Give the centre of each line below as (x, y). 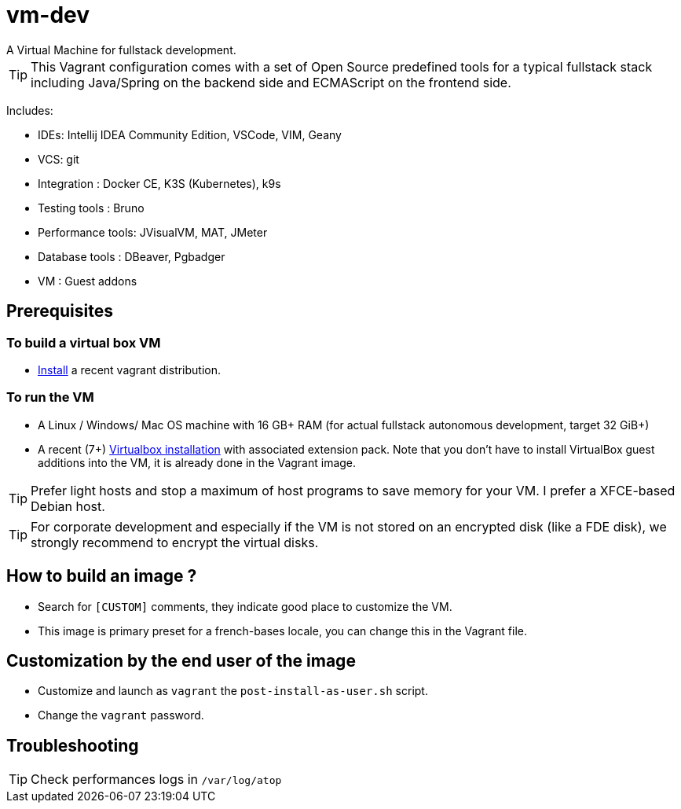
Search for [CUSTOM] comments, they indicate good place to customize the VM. (245, 606)
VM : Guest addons (88, 281)
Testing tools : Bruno (91, 208)
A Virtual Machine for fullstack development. (121, 50)
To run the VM (50, 397)
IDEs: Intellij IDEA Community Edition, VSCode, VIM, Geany (190, 134)
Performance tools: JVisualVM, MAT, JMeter (153, 232)
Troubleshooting (73, 745)
